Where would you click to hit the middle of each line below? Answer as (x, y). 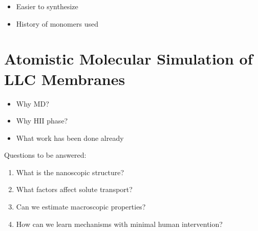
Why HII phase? (42, 121)
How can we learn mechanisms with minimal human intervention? (119, 224)
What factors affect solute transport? (74, 189)
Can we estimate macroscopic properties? (81, 207)
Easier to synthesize (47, 6)
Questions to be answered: (45, 155)
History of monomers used (57, 23)
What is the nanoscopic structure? (70, 172)
